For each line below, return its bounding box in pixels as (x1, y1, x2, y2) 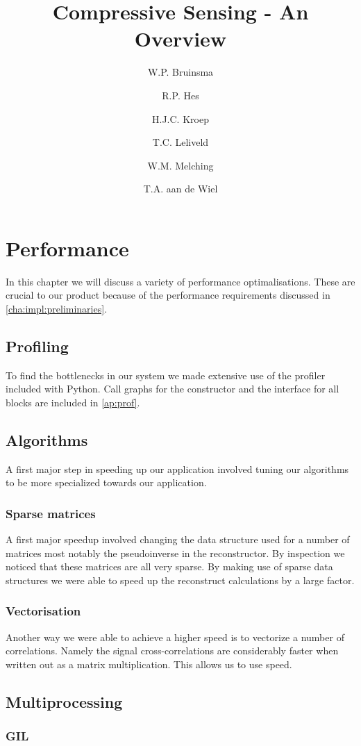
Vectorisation (6, 602, 81, 620)
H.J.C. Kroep (152, 111, 209, 126)
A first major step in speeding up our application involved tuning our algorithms (6, 461, 349, 476)
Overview (134, 24, 227, 53)
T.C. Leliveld (152, 135, 209, 149)
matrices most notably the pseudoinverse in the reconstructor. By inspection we (6, 545, 345, 560)
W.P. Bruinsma (147, 65, 214, 79)
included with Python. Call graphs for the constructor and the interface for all (6, 381, 339, 396)
